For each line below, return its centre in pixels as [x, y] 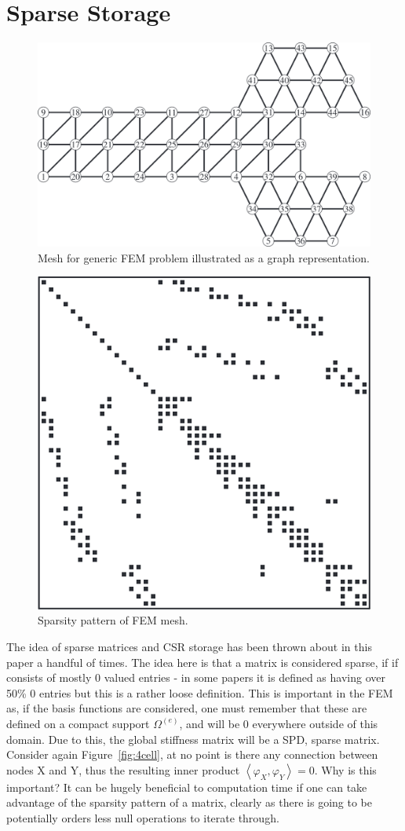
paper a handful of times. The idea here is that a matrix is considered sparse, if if [202, 662]
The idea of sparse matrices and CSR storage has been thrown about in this [189, 646]
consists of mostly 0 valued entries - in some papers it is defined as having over [196, 677]
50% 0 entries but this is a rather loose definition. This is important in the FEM [200, 692]
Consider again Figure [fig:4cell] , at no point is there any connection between [192, 754]
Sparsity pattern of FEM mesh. [113, 620]
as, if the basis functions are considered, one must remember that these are [187, 708]
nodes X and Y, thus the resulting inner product [123, 769]
